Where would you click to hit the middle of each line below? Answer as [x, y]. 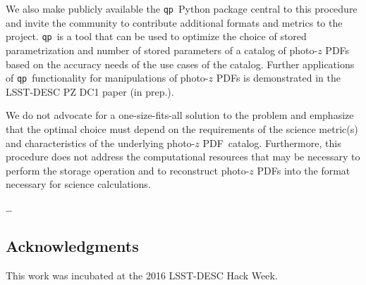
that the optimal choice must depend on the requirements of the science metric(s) [182, 128]
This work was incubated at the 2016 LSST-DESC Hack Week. [142, 275]
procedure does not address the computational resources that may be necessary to [183, 157]
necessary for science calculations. [78, 184]
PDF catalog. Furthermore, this [272, 142]
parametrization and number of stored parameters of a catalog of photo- [162, 50]
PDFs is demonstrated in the [278, 78]
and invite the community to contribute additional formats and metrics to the [174, 22]
